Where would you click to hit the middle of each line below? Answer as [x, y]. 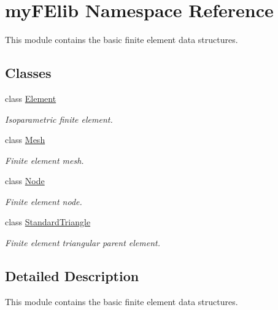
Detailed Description [72, 276]
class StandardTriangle [48, 222]
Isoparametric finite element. [59, 119]
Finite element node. [44, 201]
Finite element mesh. [44, 160]
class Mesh [25, 140]
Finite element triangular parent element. [83, 243]
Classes [28, 73]
